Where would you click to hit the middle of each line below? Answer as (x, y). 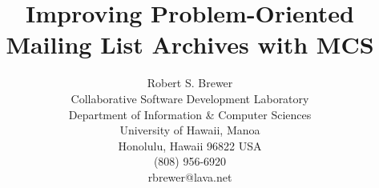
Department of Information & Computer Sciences (190, 114)
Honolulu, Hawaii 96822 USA (190, 145)
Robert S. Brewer (190, 83)
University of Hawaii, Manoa (190, 130)
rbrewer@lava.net (190, 176)
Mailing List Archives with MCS (190, 44)
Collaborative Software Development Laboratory (190, 98)
